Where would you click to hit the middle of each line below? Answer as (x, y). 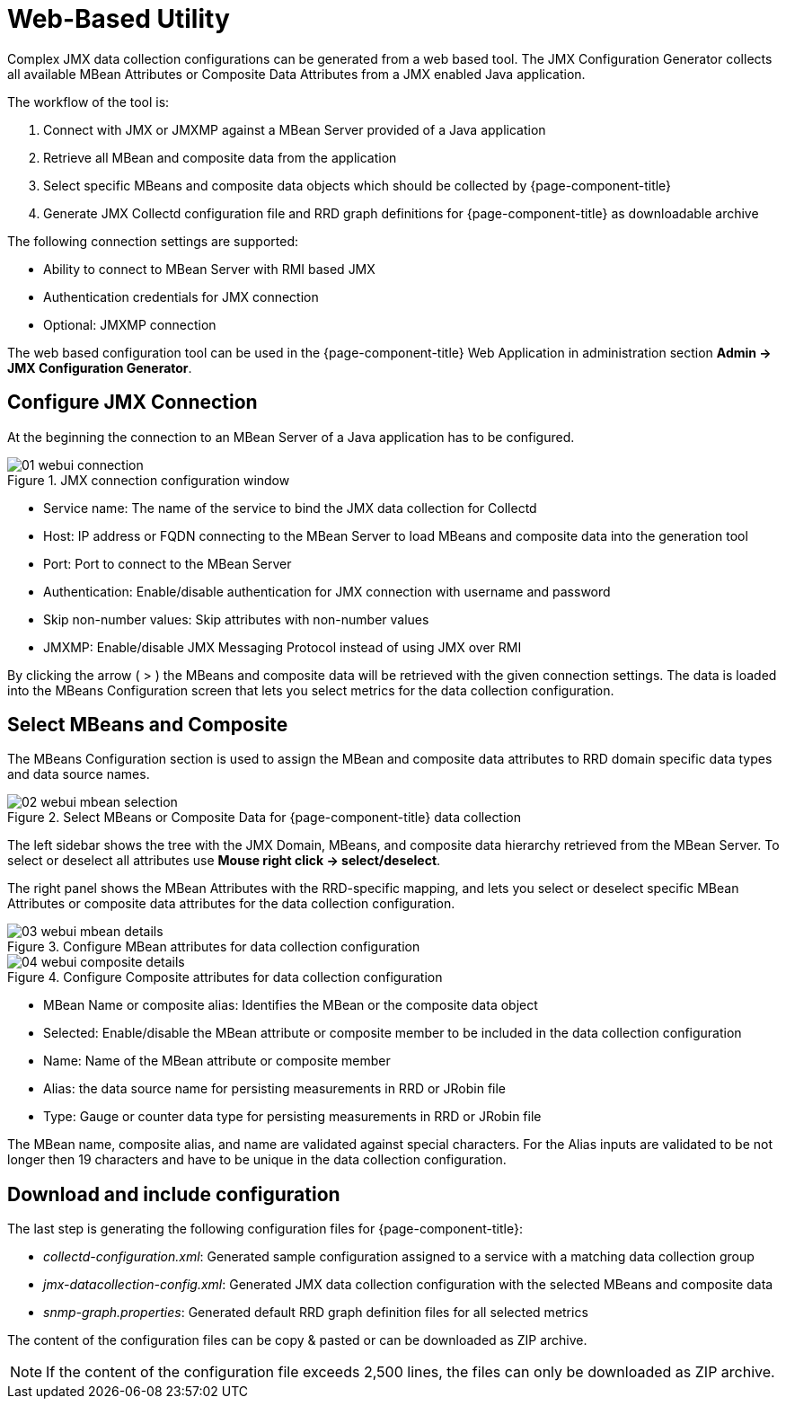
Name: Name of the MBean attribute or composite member (217, 1061)
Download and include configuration (174, 1194)
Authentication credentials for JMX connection (181, 296)
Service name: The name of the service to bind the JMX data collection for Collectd (290, 508)
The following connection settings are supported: (153, 241)
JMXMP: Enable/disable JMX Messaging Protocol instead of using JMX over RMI (283, 647)
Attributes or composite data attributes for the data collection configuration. (231, 904)
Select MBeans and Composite (148, 725)
